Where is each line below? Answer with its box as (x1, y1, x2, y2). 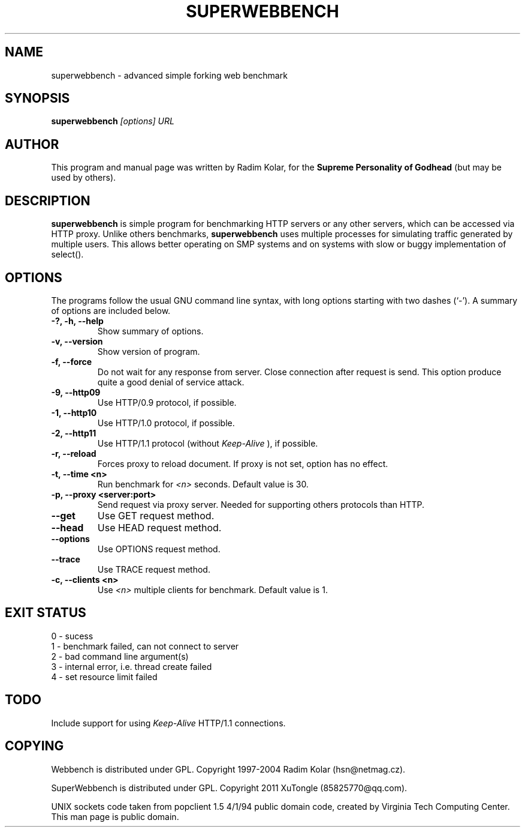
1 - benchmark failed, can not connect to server (51, 641, 239, 651)
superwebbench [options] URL (51, 116, 174, 127)
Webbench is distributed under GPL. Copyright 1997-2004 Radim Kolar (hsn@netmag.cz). (51, 764, 406, 774)
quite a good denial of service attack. (97, 376, 245, 387)
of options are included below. (51, 305, 171, 316)
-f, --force (51, 356, 92, 367)
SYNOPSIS (5, 91, 70, 106)
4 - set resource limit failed (51, 671, 158, 682)
